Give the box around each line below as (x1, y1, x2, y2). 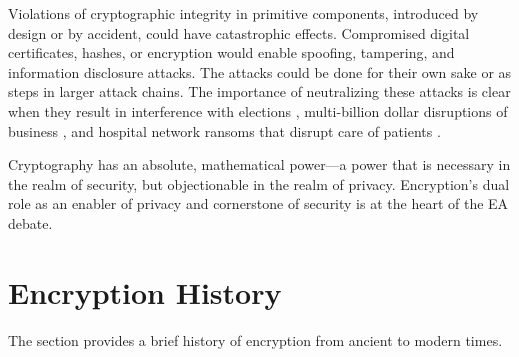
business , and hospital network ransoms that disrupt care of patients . (8, 120, 441, 141)
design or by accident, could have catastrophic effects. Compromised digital (8, 22, 470, 43)
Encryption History (8, 271, 282, 312)
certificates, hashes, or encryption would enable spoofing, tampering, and (8, 42, 455, 63)
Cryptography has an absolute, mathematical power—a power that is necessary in (8, 154, 511, 175)
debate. (8, 212, 53, 233)
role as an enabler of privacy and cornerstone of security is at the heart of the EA (8, 193, 509, 214)
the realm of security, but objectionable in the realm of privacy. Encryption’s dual (8, 173, 510, 194)
